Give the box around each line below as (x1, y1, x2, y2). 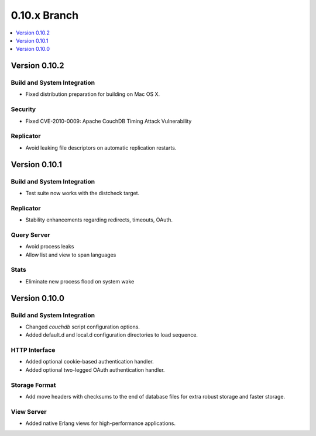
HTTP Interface (11, 346, 56, 354)
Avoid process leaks (25, 243, 74, 250)
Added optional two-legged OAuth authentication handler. (25, 366, 165, 373)
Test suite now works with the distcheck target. (25, 189, 140, 196)
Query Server (11, 231, 50, 239)
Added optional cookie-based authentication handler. (25, 358, 154, 365)
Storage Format (11, 380, 56, 389)
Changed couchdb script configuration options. (25, 323, 140, 330)
